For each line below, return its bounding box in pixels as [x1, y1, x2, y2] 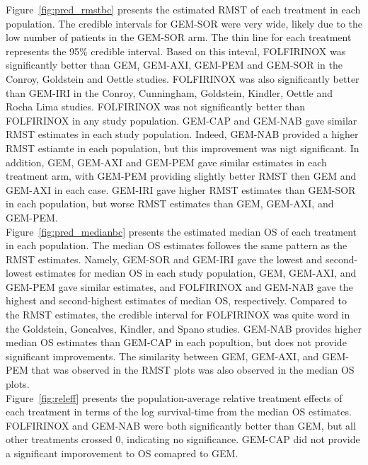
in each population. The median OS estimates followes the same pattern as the [6, 238, 347, 253]
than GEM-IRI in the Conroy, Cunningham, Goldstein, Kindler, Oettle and [6, 85, 333, 100]
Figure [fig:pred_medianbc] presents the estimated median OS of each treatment [6, 224, 357, 239]
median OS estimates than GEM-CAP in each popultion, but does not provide [6, 335, 347, 350]
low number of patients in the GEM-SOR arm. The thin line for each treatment [6, 30, 352, 45]
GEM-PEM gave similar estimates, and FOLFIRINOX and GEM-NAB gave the [6, 279, 353, 294]
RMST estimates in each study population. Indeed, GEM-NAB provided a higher [6, 127, 359, 142]
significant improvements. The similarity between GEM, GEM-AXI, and [6, 348, 319, 363]
